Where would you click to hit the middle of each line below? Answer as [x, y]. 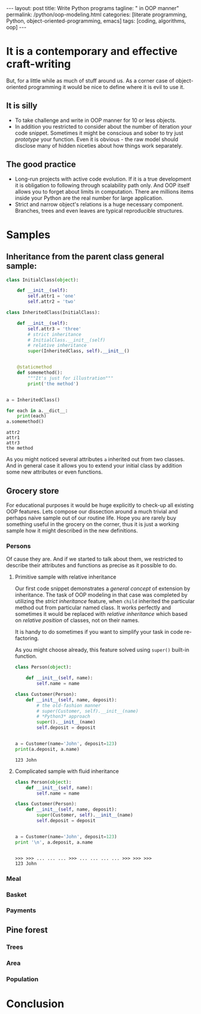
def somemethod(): [40, 373]
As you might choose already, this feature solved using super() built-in [102, 650]
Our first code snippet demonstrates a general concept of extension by [102, 589]
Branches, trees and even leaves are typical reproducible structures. [99, 210]
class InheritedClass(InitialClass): [53, 313]
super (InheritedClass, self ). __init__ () [79, 351]
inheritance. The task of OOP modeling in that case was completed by [101, 595]
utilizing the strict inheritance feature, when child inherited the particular [105, 601]
